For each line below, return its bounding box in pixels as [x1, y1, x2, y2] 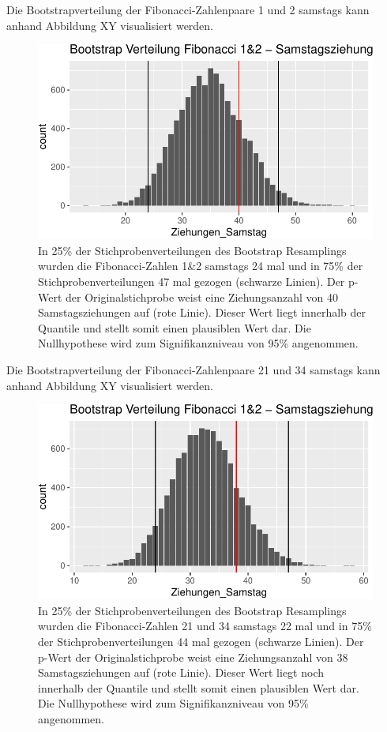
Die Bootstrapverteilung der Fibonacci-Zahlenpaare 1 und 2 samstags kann [6, 2, 370, 17]
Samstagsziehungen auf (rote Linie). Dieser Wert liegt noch [38, 664, 325, 681]
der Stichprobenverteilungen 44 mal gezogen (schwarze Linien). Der [38, 633, 364, 649]
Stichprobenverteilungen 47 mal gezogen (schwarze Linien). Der [38, 273, 345, 289]
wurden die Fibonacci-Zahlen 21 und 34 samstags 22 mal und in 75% [38, 618, 372, 634]
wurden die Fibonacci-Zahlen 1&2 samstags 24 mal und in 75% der [38, 257, 363, 274]
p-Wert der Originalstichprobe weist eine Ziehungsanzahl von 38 [38, 648, 348, 665]
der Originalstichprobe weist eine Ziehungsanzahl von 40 [66, 288, 338, 305]
